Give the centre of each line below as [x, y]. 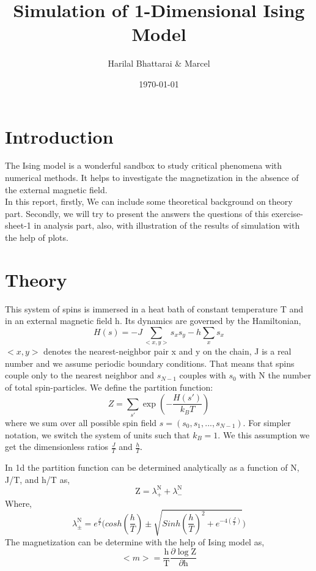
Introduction [59, 136]
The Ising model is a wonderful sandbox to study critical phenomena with [144, 165]
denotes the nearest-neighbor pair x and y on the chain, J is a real [167, 351]
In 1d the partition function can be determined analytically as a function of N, [152, 467]
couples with [203, 375]
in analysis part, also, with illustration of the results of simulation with [167, 225]
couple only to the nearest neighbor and [80, 375]
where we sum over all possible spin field [81, 422]
